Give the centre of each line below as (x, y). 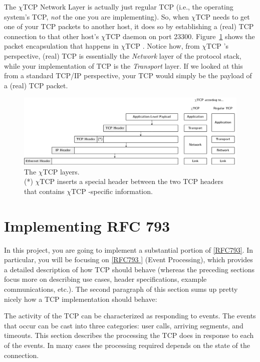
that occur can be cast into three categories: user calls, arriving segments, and (124, 325)
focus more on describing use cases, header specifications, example (105, 279)
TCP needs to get (223, 16)
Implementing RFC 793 (87, 225)
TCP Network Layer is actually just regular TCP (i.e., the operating (128, 7)
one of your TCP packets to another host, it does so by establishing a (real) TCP (129, 26)
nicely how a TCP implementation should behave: (81, 299)
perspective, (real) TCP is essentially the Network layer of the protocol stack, (123, 55)
